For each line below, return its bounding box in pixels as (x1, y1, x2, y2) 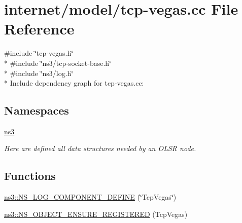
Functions (4, 168, 56, 183)
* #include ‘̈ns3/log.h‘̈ (4, 67, 74, 78)
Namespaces (4, 102, 69, 118)
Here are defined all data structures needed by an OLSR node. (4, 143, 196, 154)
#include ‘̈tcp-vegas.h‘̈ (4, 48, 74, 58)
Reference (4, 18, 75, 39)
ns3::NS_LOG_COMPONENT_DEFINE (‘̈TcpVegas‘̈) (4, 192, 177, 202)
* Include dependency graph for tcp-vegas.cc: (4, 78, 144, 88)
